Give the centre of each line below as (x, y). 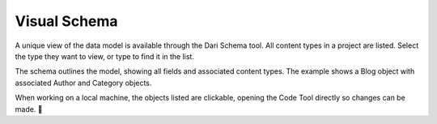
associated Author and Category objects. (83, 83)
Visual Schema (66, 21)
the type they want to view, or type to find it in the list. (104, 56)
